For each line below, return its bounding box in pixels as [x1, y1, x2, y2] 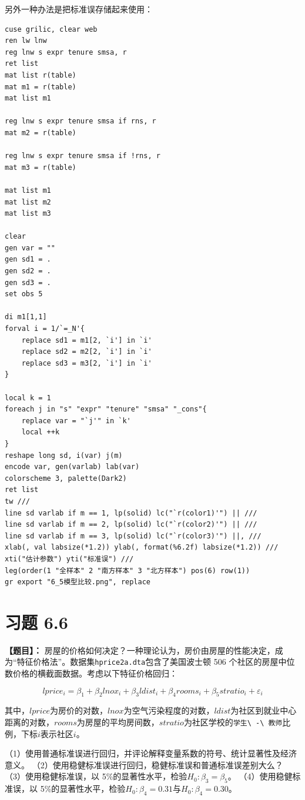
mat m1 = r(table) [5, 82, 76, 91]
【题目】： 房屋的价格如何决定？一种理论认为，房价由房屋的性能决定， [5, 644, 275, 656]
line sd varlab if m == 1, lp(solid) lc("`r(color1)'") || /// [5, 508, 257, 517]
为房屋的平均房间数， [76, 716, 159, 728]
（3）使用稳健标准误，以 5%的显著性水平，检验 [5, 770, 187, 782]
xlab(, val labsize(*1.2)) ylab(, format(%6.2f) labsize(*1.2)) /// [5, 543, 279, 552]
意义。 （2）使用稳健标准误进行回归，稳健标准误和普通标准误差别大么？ [5, 758, 283, 771]
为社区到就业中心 [230, 704, 297, 717]
